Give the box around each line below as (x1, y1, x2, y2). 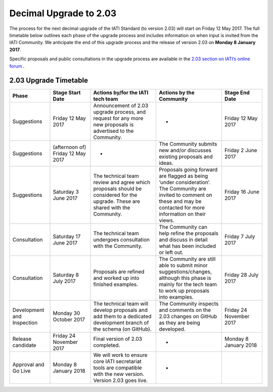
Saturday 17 (53, 233, 81, 240)
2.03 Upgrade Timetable (9, 76, 88, 85)
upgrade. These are (93, 198, 141, 205)
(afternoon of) (53, 144, 86, 151)
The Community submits (159, 140, 217, 148)
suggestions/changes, (159, 268, 212, 275)
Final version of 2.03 (93, 335, 143, 342)
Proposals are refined (93, 268, 145, 275)
